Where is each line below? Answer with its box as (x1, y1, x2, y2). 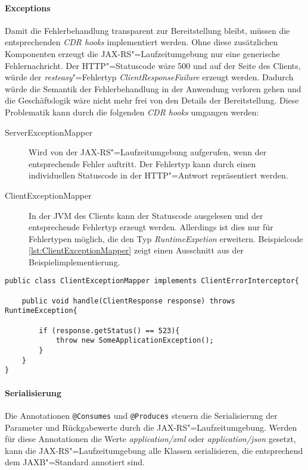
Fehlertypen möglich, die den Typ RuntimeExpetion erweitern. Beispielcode (29, 232, 303, 245)
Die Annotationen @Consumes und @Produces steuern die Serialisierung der (5, 409, 278, 421)
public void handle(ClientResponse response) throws (21, 296, 235, 305)
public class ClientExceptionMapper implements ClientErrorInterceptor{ (5, 277, 299, 286)
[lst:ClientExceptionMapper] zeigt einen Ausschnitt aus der (29, 244, 244, 256)
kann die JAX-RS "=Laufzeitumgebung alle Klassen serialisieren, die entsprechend (5, 444, 303, 456)
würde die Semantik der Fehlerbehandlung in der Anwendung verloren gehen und (5, 82, 301, 95)
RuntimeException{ (5, 306, 77, 315)
